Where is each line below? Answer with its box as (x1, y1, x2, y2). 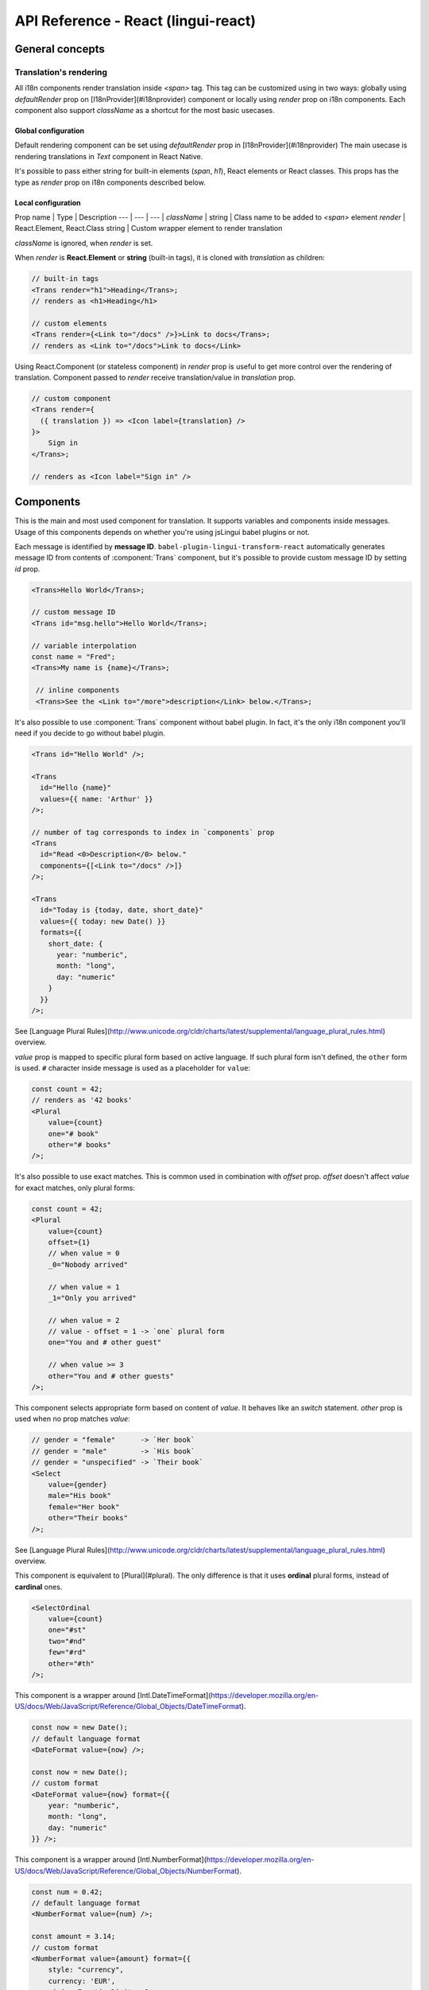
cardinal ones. (14, 1582, 63, 1591)
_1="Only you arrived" (48, 1293, 137, 1302)
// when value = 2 (48, 1316, 120, 1325)
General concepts (14, 42, 105, 56)
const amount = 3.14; (31, 1932, 116, 1941)
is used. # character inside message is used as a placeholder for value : (14, 1063, 251, 1073)
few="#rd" (48, 1648, 87, 1657)
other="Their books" (48, 1513, 129, 1523)
